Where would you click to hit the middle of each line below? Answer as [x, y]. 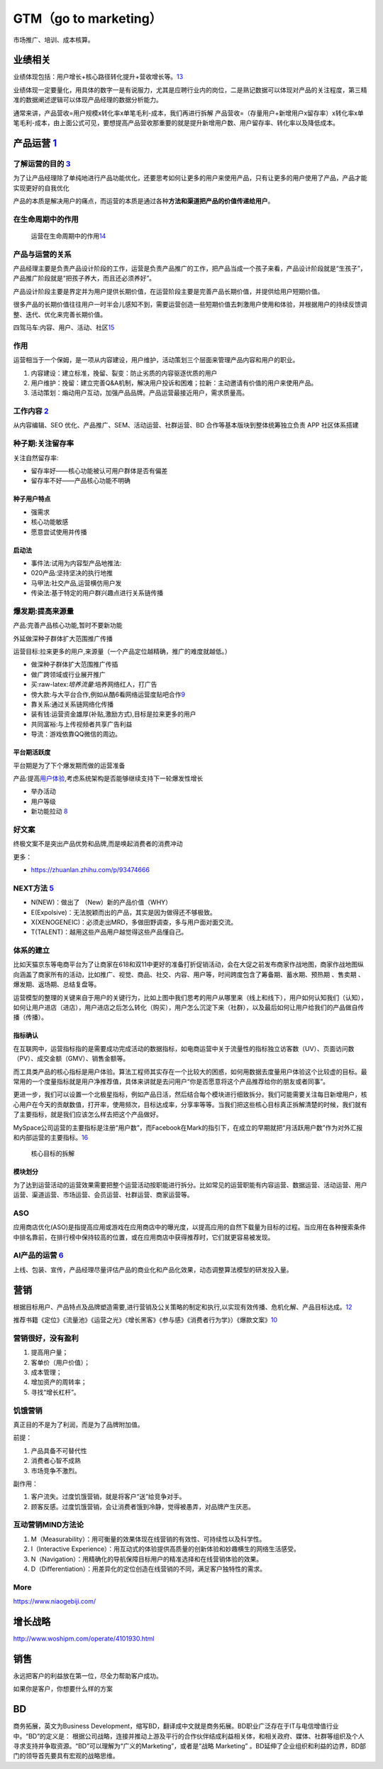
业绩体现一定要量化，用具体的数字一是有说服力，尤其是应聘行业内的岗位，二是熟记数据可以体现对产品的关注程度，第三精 [190, 89]
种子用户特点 [32, 499]
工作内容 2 [31, 411]
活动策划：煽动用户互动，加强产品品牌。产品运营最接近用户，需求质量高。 [139, 393]
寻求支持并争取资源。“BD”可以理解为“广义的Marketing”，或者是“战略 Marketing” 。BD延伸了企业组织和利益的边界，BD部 [190, 1746]
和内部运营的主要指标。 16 [51, 1137]
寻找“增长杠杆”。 [56, 1392]
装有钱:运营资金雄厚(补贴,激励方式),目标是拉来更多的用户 [113, 714]
